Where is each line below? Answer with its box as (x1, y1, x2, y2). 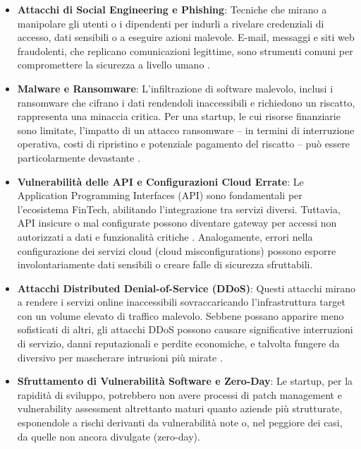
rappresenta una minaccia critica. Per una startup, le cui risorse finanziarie (17, 109, 341, 124)
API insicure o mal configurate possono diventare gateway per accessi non (17, 215, 337, 230)
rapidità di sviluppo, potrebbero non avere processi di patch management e (17, 387, 342, 402)
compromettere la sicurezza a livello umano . (17, 57, 210, 72)
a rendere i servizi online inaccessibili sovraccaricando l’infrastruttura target (17, 294, 345, 309)
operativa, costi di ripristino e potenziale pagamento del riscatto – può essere (17, 136, 350, 151)
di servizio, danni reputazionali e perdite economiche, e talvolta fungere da (17, 336, 340, 351)
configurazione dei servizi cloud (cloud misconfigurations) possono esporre (17, 243, 336, 258)
